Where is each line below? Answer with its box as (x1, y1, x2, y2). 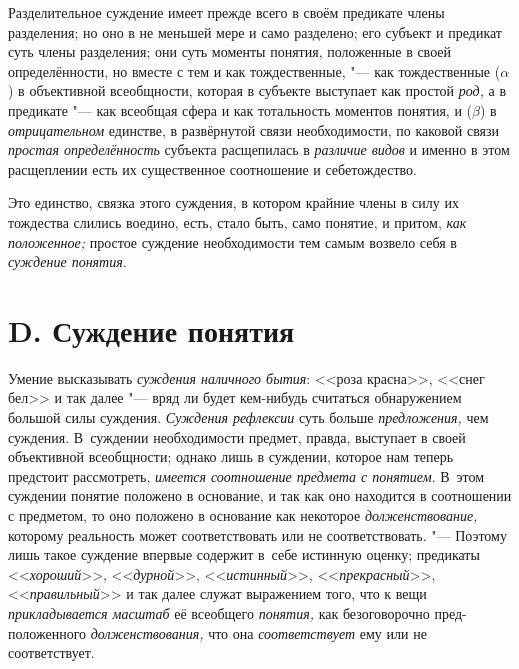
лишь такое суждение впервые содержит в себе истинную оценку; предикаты (8, 544, 480, 565)
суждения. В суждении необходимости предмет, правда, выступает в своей (8, 426, 466, 447)
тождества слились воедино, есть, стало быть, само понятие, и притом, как (8, 211, 467, 232)
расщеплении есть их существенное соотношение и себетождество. (8, 158, 417, 179)
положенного (8, 622, 87, 643)
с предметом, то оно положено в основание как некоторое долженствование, (8, 505, 478, 525)
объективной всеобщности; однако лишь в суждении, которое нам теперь (8, 446, 454, 467)
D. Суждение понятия (8, 309, 295, 350)
